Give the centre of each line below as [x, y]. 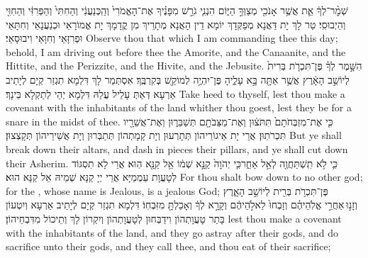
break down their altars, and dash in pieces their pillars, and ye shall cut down [177, 148]
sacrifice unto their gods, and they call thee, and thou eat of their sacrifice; [168, 246]
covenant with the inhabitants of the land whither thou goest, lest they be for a [179, 107]
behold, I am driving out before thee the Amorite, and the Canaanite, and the [176, 51]
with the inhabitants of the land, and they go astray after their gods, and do [172, 232]
